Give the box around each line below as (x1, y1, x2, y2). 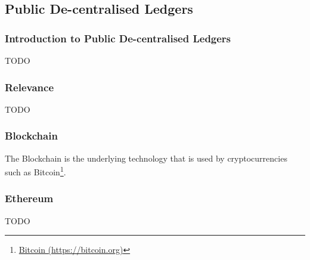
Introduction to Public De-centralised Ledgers (5, 30, 231, 45)
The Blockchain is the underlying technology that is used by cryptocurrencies (5, 151, 287, 164)
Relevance (5, 79, 54, 94)
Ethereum (5, 191, 54, 206)
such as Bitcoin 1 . (5, 164, 66, 178)
